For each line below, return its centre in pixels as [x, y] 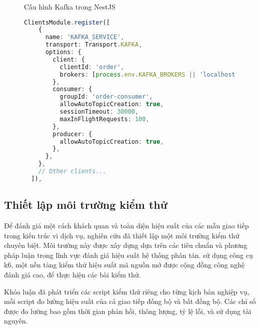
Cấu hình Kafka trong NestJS [70, 7]
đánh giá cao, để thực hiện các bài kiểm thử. [72, 275]
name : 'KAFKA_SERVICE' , [85, 37]
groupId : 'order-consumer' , [106, 97]
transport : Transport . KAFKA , [94, 45]
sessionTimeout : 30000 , [99, 112]
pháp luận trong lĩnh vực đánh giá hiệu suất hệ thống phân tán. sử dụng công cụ [128, 255]
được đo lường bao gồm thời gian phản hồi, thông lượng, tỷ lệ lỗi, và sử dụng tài [128, 311]
